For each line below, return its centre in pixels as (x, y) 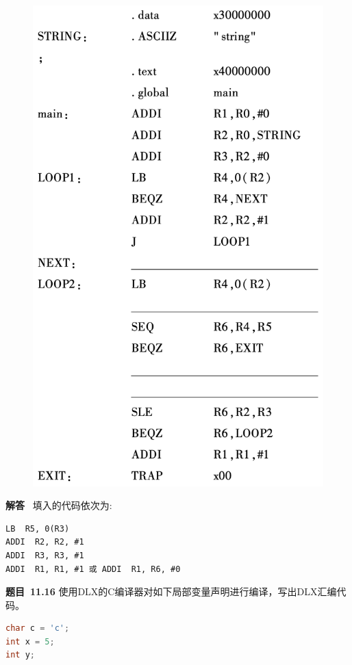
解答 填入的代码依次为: (59, 505)
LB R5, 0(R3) (38, 529)
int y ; (20, 655)
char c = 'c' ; (38, 628)
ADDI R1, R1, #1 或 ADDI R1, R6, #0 (93, 569)
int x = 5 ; (30, 641)
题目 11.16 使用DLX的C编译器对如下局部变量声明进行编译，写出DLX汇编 (171, 591)
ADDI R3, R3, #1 (45, 555)
